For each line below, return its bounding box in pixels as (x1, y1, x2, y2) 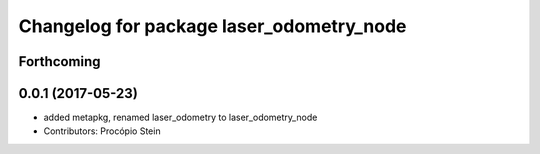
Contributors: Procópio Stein (43, 125, 161, 137)
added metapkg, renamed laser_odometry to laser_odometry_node (43, 111, 318, 124)
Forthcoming (18, 53, 101, 70)
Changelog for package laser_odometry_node (18, 15, 407, 37)
